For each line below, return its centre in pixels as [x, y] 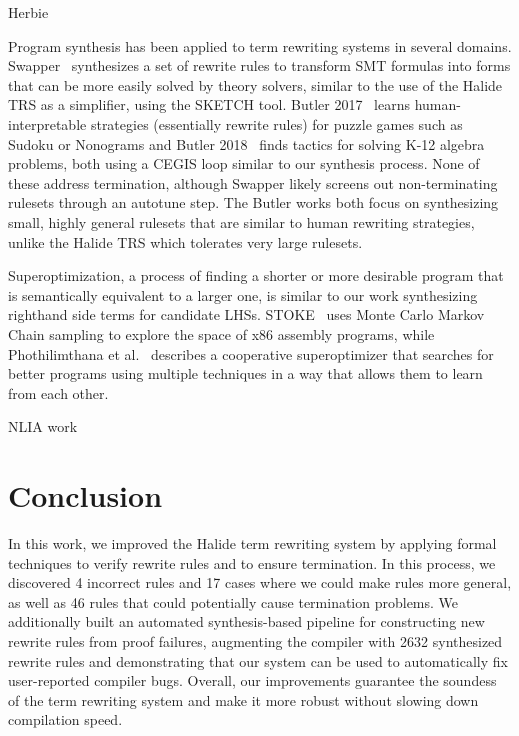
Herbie [28, 12]
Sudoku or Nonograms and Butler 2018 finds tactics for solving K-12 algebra [246, 143]
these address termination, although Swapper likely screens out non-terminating [253, 182]
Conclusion [85, 495]
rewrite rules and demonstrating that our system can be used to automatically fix [258, 660]
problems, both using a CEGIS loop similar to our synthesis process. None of [244, 163]
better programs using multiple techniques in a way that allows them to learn [245, 373]
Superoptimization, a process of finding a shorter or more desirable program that [256, 275]
